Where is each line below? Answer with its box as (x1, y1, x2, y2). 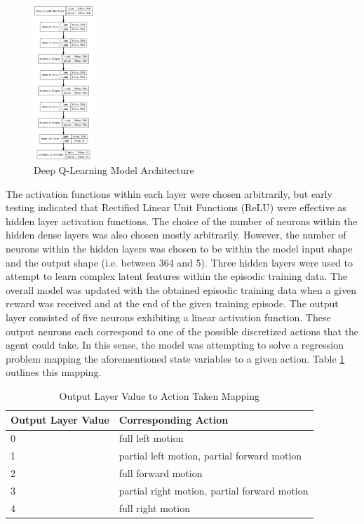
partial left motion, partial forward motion (119, 448, 302, 463)
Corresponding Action (119, 412, 229, 427)
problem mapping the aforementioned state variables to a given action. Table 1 (6, 351, 345, 365)
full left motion (119, 431, 184, 445)
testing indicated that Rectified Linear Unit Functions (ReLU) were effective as (6, 200, 346, 215)
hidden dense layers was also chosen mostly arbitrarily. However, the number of (6, 227, 346, 242)
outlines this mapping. (6, 365, 102, 379)
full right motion (119, 500, 190, 515)
